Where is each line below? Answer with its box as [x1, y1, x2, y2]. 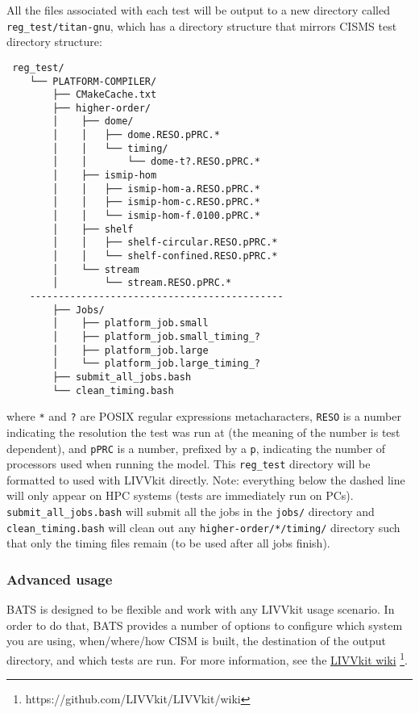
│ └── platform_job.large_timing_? [52, 358, 260, 370]
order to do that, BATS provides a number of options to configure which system [6, 616, 403, 633]
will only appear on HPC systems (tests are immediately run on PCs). [6, 487, 354, 504]
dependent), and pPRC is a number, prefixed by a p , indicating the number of [6, 439, 386, 456]
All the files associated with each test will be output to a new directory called [6, 2, 390, 18]
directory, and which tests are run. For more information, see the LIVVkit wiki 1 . [6, 648, 408, 668]
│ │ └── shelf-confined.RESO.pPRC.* [52, 250, 278, 262]
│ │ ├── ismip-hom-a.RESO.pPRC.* [52, 182, 260, 195]
